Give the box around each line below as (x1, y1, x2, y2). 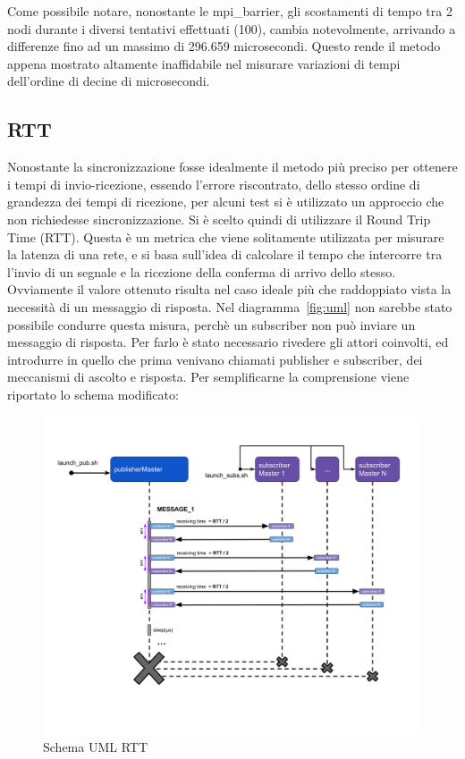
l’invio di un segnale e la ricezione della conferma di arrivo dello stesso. (7, 262, 396, 281)
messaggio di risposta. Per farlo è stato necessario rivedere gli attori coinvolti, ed (7, 333, 449, 351)
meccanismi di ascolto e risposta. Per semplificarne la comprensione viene (7, 367, 410, 386)
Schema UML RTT (43, 738, 148, 756)
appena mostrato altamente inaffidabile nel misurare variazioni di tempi (7, 54, 401, 72)
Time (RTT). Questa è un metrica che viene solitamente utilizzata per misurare (7, 227, 444, 246)
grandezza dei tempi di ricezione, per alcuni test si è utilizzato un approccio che (7, 192, 444, 211)
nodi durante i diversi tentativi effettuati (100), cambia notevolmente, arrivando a (7, 19, 456, 38)
